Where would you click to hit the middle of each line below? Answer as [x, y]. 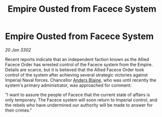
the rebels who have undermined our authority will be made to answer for [79, 105]
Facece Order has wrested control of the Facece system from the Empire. [79, 64]
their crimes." [19, 110]
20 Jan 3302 [18, 50]
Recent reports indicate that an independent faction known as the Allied [77, 59]
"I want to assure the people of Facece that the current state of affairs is [78, 95]
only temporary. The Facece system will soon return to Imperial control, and [81, 100]
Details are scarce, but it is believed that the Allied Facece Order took [75, 70]
